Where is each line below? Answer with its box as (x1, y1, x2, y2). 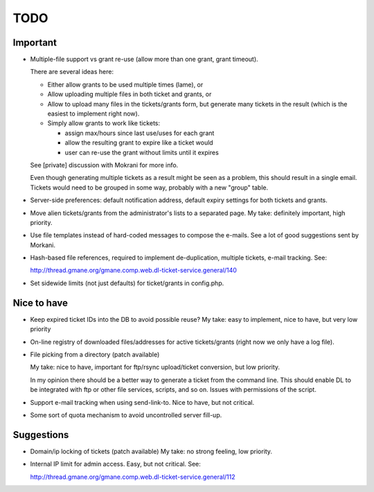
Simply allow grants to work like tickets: (47, 119, 161, 127)
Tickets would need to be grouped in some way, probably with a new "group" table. (30, 183, 269, 192)
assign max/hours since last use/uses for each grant (64, 129, 215, 137)
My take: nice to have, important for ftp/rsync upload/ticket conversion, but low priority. (30, 363, 280, 372)
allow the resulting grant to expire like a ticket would (64, 138, 214, 147)
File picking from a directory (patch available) (30, 350, 160, 358)
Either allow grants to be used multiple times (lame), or (47, 80, 204, 89)
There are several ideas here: (30, 68, 114, 76)
